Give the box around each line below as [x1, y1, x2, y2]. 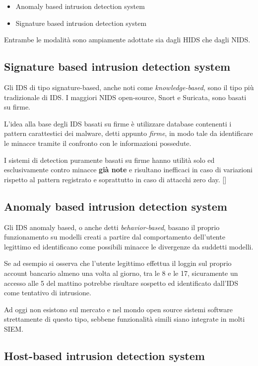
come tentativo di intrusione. [4, 287, 91, 298]
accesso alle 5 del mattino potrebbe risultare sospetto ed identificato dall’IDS [4, 277, 239, 288]
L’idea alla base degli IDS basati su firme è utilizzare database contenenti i [4, 118, 232, 128]
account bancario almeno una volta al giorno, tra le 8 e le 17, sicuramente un [4, 267, 238, 278]
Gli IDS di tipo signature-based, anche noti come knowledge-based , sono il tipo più [4, 82, 254, 92]
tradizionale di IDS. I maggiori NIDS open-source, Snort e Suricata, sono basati [4, 92, 247, 102]
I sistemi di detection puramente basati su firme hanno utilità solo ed [4, 154, 215, 165]
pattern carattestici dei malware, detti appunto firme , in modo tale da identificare [4, 128, 253, 138]
